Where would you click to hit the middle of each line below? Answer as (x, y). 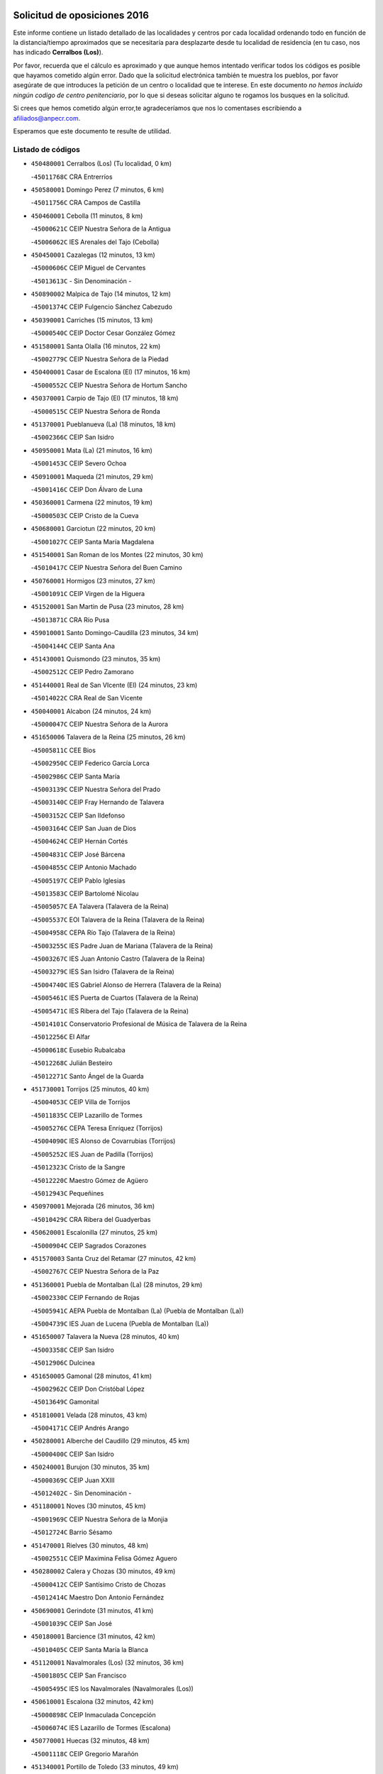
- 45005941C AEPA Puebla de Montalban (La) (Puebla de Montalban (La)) (137, 1311)
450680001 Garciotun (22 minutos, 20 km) (93, 529)
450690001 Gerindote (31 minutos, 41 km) (92, 1610)
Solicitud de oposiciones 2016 (81, 15)
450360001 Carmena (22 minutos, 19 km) (91, 502)
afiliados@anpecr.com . (47, 118)
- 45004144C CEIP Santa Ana (73, 646)
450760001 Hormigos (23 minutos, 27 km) (93, 580)
